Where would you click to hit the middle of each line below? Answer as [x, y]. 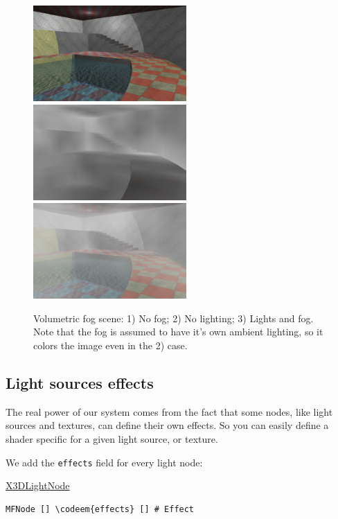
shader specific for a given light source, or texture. [112, 438]
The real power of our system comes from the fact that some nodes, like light [169, 411]
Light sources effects [80, 382]
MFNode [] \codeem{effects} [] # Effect [100, 509]
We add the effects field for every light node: [104, 462]
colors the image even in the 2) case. [110, 345]
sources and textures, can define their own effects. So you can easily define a [167, 425]
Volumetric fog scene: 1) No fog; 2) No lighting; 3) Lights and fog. [174, 318]
